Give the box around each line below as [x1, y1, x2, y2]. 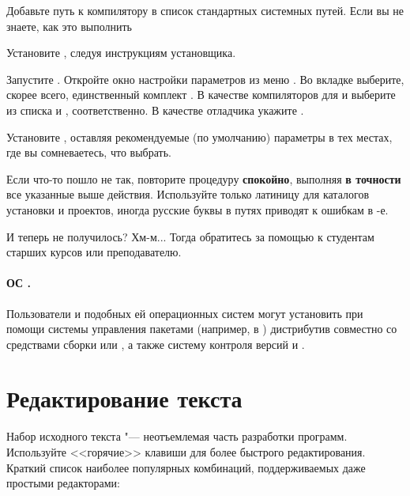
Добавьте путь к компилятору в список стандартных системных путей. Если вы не [6, 2, 404, 18]
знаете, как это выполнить [6, 17, 133, 34]
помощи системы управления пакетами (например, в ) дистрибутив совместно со [6, 320, 397, 337]
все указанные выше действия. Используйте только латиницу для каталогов [6, 186, 369, 203]
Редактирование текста [6, 382, 243, 415]
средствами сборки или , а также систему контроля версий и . [6, 335, 305, 352]
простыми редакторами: [6, 475, 120, 491]
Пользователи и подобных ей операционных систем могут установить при [6, 305, 363, 321]
